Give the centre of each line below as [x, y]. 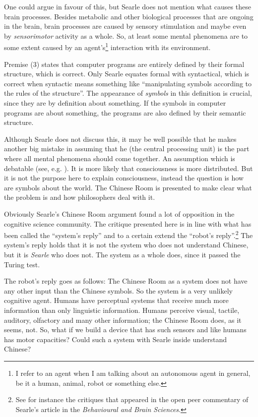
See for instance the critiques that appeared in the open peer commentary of [132, 399]
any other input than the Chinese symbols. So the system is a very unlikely [118, 290]
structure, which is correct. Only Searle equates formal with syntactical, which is [127, 74]
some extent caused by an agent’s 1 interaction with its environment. [107, 47]
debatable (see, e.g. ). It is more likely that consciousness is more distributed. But [129, 168]
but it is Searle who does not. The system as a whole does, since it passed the [122, 254]
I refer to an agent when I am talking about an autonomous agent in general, [133, 373]
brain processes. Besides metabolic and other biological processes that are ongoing [129, 16]
